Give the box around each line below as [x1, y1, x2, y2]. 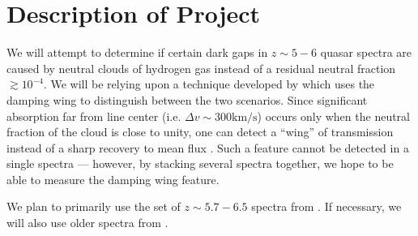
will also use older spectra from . [6, 214, 168, 231]
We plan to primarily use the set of [6, 198, 181, 215]
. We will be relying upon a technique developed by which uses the [43, 75, 375, 92]
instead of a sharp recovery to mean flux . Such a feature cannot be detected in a [6, 139, 409, 156]
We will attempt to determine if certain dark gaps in [6, 44, 268, 61]
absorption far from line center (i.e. [6, 107, 181, 124]
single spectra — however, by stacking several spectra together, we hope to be [6, 155, 394, 172]
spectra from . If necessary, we [251, 198, 402, 215]
